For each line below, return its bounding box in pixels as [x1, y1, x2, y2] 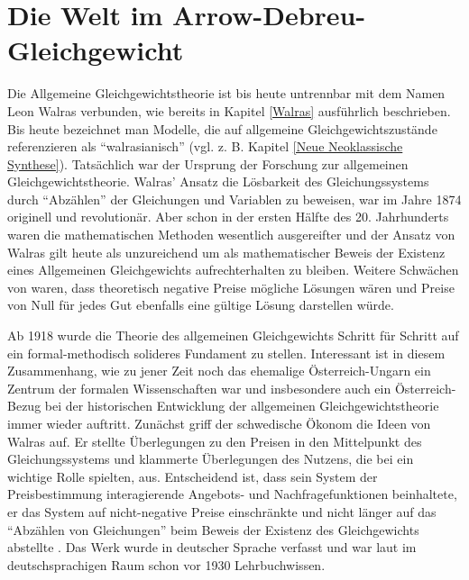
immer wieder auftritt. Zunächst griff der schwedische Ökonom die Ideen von [7, 414, 431, 432]
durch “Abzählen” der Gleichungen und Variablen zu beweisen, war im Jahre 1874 [7, 189, 462, 208]
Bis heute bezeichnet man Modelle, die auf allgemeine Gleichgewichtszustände [7, 119, 437, 138]
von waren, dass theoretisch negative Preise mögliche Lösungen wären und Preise [7, 277, 455, 296]
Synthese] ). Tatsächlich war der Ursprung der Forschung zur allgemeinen [7, 154, 409, 173]
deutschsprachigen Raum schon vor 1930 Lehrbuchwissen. [7, 555, 326, 574]
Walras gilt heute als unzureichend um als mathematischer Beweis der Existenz [7, 242, 446, 261]
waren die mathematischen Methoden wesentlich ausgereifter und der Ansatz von [7, 225, 455, 244]
